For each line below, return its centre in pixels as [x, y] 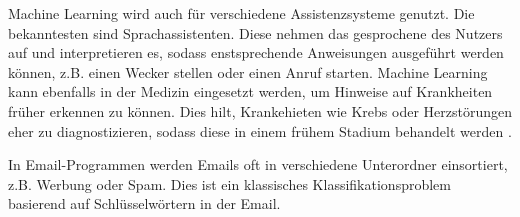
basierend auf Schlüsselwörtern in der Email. [144, 203]
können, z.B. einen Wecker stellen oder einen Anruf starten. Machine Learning [248, 71]
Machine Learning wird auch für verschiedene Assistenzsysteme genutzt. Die [241, 13]
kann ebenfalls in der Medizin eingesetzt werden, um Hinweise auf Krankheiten [250, 91]
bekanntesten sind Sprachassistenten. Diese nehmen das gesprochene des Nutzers [255, 32]
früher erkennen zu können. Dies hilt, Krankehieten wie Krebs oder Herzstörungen [260, 110]
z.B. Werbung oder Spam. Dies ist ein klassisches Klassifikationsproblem [229, 183]
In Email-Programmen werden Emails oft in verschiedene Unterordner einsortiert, [258, 164]
